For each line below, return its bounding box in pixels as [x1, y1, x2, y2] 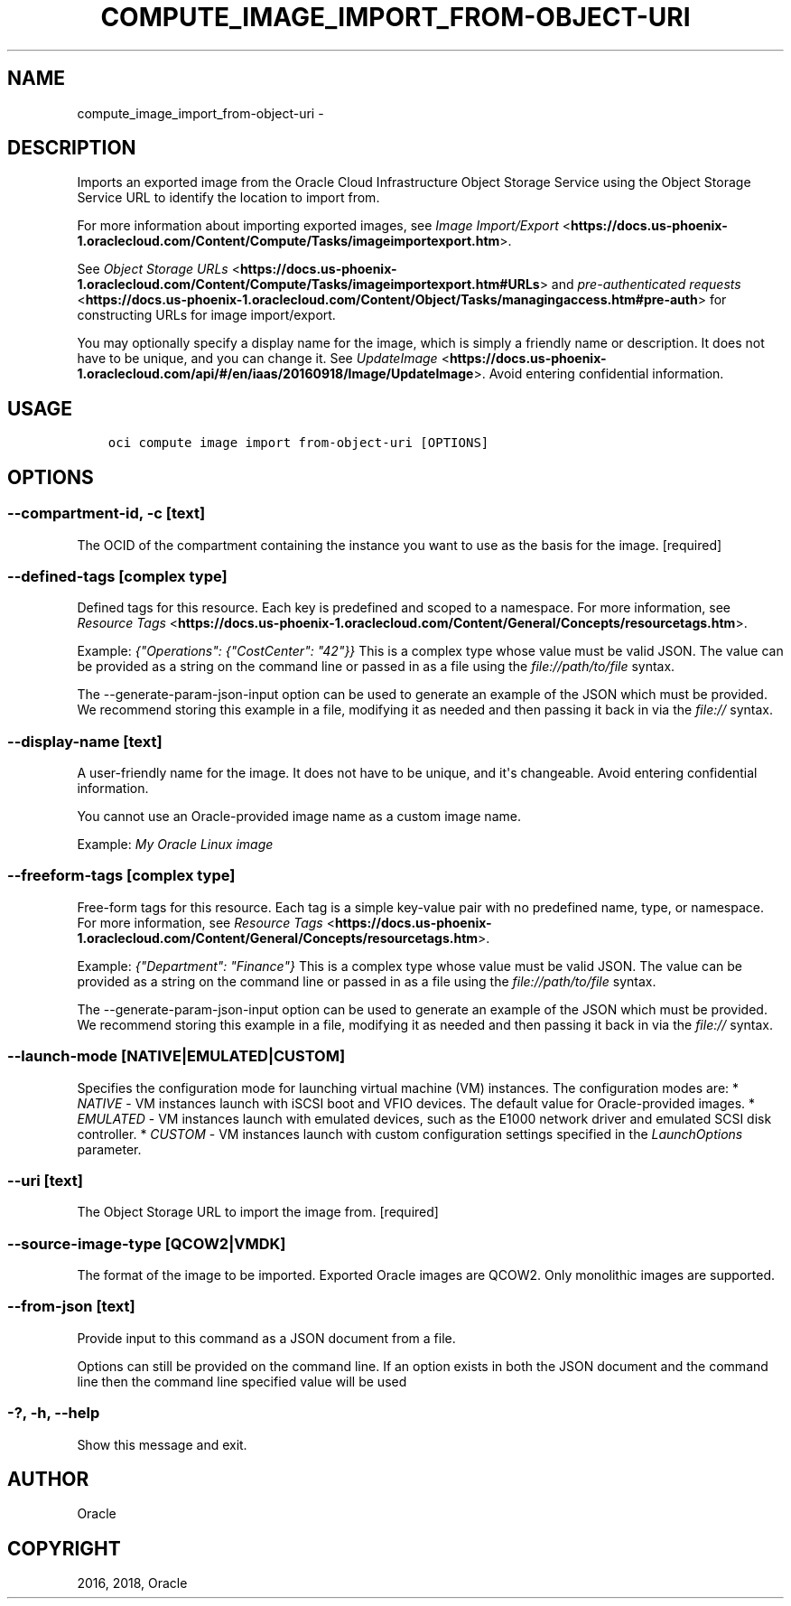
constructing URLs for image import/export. [77, 307, 336, 323]
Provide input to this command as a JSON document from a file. [77, 1330, 456, 1346]
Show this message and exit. [77, 1436, 247, 1452]
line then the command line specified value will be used [77, 1373, 407, 1389]
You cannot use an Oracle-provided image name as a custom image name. [77, 808, 521, 824]
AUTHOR [7, 1467, 89, 1490]
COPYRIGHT [7, 1536, 121, 1560]
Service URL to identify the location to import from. [77, 190, 380, 206]
